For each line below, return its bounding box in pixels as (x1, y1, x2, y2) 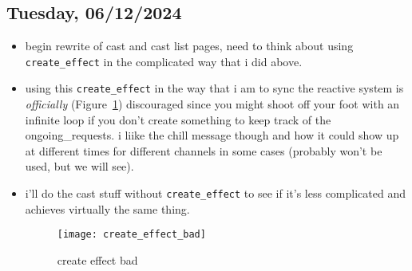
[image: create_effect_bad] (57, 229, 206, 241)
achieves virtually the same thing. (25, 200, 190, 217)
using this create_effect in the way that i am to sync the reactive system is (25, 80, 404, 96)
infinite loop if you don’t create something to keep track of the (25, 111, 331, 128)
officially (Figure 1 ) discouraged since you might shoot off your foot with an (25, 96, 400, 112)
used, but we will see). (25, 158, 134, 175)
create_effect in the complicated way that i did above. (25, 53, 303, 69)
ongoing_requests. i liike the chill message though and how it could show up (25, 127, 399, 143)
